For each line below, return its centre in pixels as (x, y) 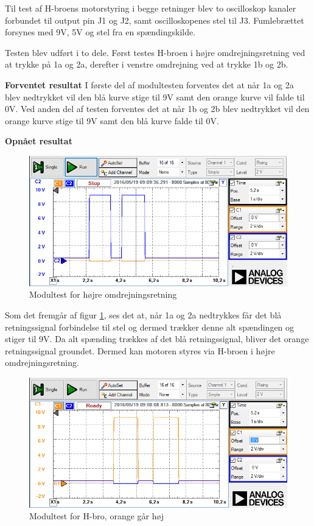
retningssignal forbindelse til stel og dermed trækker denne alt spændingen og (150, 327)
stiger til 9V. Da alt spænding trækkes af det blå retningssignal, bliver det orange (157, 339)
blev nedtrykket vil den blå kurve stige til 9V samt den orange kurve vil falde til (155, 96)
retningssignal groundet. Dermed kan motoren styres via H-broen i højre (140, 350)
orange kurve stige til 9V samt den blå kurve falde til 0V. (112, 120)
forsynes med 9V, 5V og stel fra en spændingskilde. (100, 32)
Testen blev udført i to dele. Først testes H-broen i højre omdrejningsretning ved (155, 52)
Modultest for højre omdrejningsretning (103, 294)
